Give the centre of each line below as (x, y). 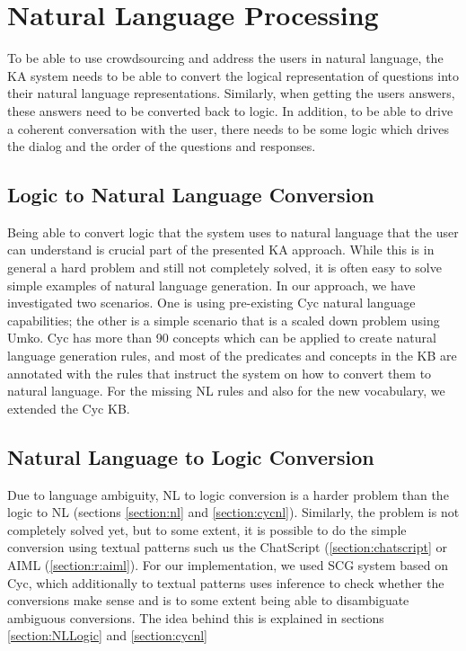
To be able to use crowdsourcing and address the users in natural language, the (225, 58)
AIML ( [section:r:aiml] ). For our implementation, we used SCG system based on (228, 565)
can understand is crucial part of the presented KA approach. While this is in (221, 250)
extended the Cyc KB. (69, 408)
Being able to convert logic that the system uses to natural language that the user (233, 232)
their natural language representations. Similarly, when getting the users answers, (231, 93)
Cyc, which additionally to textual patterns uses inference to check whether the (226, 582)
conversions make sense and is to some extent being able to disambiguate (208, 600)
